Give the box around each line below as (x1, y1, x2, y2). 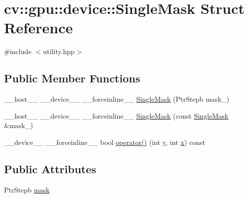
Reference (4, 17, 73, 38)
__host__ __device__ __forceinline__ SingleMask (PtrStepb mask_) (4, 94, 230, 104)
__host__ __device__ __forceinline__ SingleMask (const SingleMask (4, 110, 229, 121)
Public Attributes (4, 161, 96, 176)
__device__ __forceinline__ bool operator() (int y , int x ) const (4, 136, 205, 147)
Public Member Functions (4, 70, 140, 86)
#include (4, 46, 32, 57)
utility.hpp (43, 46, 75, 57)
